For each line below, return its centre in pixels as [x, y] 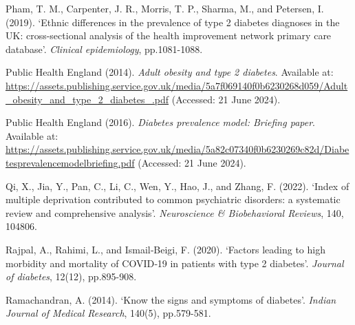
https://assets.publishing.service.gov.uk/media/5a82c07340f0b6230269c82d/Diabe [177, 149]
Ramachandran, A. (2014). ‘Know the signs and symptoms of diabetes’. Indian [171, 299]
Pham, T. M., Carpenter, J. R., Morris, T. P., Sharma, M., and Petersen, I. [165, 8]
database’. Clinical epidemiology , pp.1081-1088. [104, 49]
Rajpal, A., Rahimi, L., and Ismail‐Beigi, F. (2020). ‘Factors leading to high [165, 249]
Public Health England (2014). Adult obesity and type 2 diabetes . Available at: [170, 72]
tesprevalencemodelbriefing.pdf [70, 162]
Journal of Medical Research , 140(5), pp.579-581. [108, 313]
